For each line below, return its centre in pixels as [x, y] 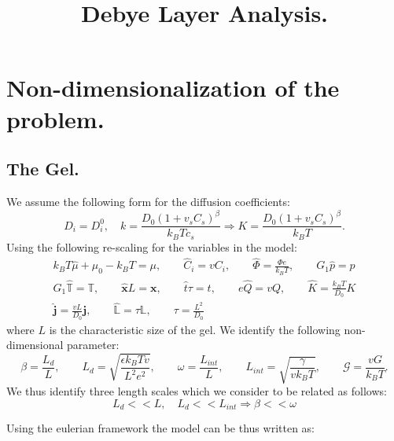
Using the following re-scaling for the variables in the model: [152, 246]
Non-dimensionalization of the [173, 88]
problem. [55, 118]
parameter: [93, 345]
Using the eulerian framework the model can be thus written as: [160, 428]
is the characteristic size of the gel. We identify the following [195, 329]
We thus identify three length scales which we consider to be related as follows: [197, 391]
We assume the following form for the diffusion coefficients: [148, 201]
